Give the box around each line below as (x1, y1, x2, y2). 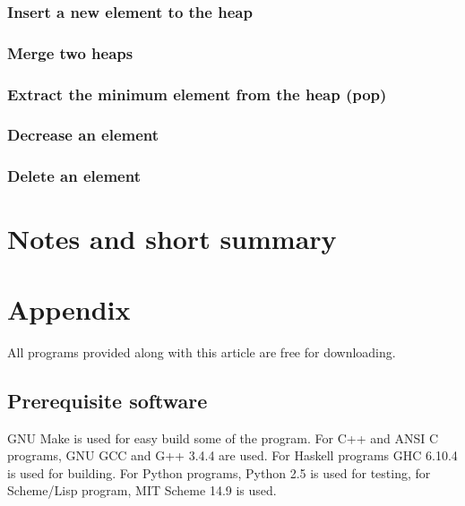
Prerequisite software (7, 386, 208, 414)
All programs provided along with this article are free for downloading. (7, 342, 396, 361)
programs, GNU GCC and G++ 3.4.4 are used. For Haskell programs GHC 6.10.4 (7, 446, 458, 465)
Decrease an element (7, 124, 159, 146)
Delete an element (7, 165, 141, 187)
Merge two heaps (7, 41, 133, 64)
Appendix (7, 290, 131, 327)
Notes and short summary (7, 220, 337, 257)
